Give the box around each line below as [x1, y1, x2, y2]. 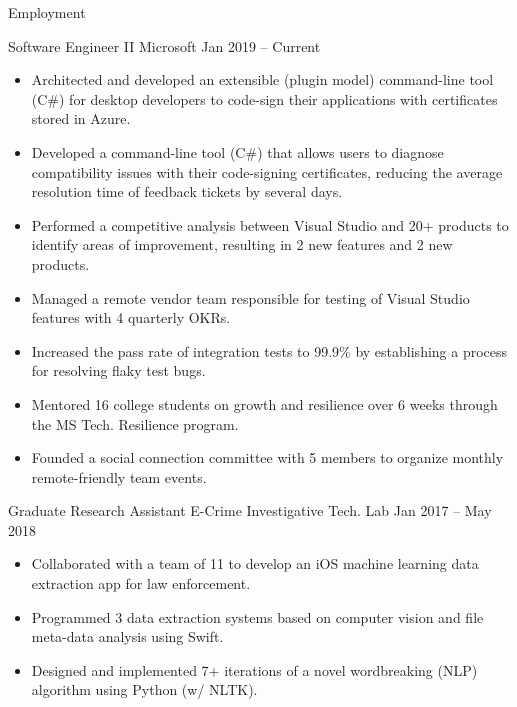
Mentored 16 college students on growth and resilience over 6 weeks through [31, 393, 498, 414]
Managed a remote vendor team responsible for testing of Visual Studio [31, 287, 470, 308]
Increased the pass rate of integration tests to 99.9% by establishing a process [31, 340, 508, 361]
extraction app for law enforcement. [31, 573, 251, 594]
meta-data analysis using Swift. [31, 626, 224, 647]
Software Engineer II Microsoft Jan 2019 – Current [8, 35, 321, 56]
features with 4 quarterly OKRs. [31, 307, 231, 328]
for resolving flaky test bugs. [31, 360, 206, 381]
